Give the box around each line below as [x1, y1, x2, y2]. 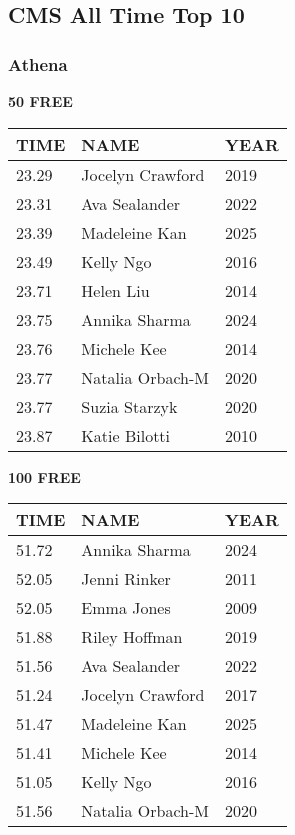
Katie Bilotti [81, 423, 171, 447]
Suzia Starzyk [81, 394, 178, 418]
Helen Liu [81, 278, 150, 302]
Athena [8, 51, 68, 76]
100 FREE [8, 466, 81, 487]
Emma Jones [81, 596, 171, 620]
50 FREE [8, 91, 73, 111]
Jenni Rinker [81, 567, 171, 591]
